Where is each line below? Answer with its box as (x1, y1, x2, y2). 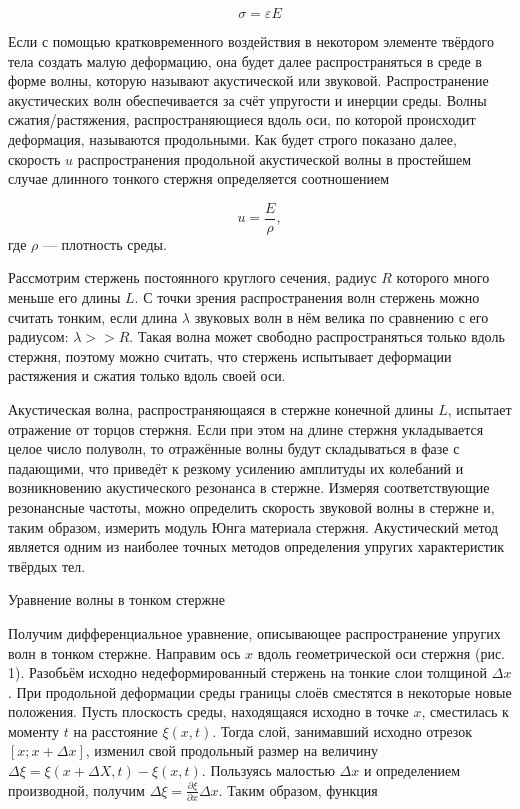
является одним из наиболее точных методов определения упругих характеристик (8, 536, 505, 557)
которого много (396, 267, 490, 288)
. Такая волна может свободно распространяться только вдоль (129, 326, 505, 347)
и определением (363, 760, 461, 781)
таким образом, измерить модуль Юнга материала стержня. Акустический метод (8, 516, 499, 537)
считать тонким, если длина (8, 306, 178, 327)
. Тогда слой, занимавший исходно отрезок (212, 720, 473, 741)
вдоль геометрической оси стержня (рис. (257, 642, 505, 663)
